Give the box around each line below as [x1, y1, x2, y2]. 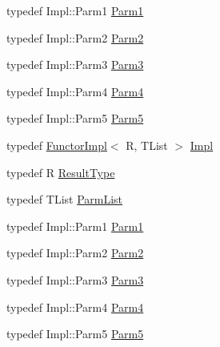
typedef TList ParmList [6, 191, 123, 208]
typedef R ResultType [6, 163, 115, 180]
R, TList [126, 136, 168, 153]
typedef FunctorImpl [6, 136, 107, 153]
